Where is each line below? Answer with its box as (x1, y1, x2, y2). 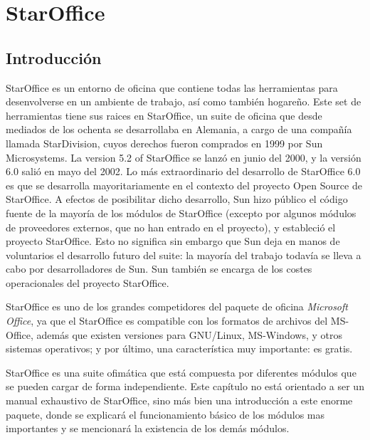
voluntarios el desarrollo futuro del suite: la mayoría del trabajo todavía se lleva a (6, 247, 361, 262)
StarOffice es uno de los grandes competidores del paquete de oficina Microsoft (6, 299, 348, 314)
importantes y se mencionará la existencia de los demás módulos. (6, 421, 290, 436)
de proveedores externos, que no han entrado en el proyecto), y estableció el (6, 219, 336, 234)
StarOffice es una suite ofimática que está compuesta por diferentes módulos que (6, 365, 356, 379)
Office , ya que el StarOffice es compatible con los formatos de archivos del (6, 313, 328, 328)
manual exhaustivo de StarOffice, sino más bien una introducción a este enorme (6, 393, 353, 408)
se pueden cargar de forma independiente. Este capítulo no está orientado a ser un (6, 379, 364, 394)
